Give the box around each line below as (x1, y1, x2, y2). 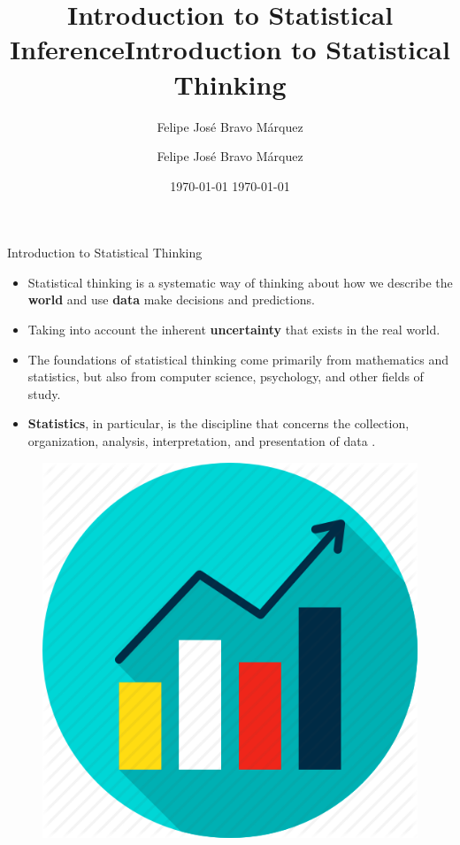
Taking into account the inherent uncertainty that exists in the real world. (27, 320, 441, 339)
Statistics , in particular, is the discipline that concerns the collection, (27, 414, 410, 433)
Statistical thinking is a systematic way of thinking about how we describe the (27, 273, 453, 291)
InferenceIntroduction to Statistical (10, 31, 450, 67)
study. (27, 384, 61, 403)
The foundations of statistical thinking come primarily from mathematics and (27, 350, 449, 368)
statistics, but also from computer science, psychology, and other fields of (27, 367, 424, 386)
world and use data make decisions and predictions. (27, 290, 315, 309)
